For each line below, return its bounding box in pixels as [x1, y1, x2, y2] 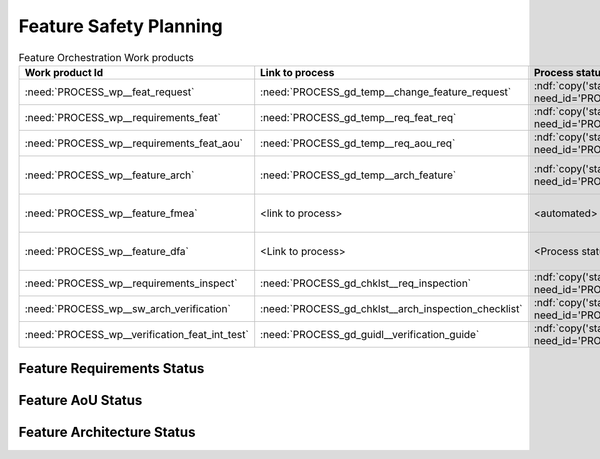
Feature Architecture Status [18, 424, 196, 441]
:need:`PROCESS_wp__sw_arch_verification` [24, 301, 232, 315]
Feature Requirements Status [18, 360, 205, 377]
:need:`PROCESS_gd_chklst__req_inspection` [260, 276, 472, 290]
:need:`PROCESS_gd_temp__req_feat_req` [260, 110, 457, 124]
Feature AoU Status [18, 392, 143, 409]
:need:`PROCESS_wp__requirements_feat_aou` [24, 136, 244, 150]
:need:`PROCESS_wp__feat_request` [24, 85, 195, 99]
